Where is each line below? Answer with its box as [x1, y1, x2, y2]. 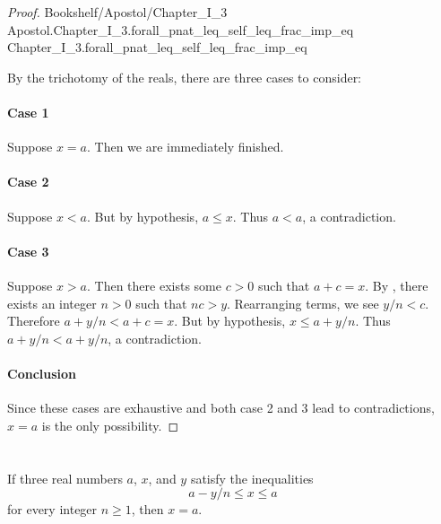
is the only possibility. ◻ [41, 415, 179, 434]
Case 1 [7, 102, 49, 121]
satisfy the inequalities [190, 468, 314, 487]
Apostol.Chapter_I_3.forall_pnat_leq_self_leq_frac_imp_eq [7, 20, 354, 39]
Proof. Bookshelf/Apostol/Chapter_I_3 [7, 3, 228, 21]
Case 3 [7, 241, 49, 260]
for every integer [7, 500, 98, 519]
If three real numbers [7, 468, 123, 487]
